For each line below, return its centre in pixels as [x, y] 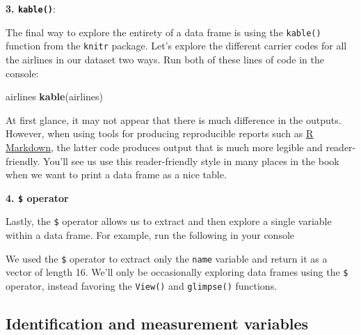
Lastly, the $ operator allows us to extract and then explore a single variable [169, 221]
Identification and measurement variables [157, 323]
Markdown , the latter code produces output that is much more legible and [164, 147]
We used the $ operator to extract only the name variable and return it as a [167, 258]
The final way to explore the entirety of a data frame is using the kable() [163, 32]
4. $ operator [37, 197]
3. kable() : [31, 8]
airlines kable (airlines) [55, 96]
